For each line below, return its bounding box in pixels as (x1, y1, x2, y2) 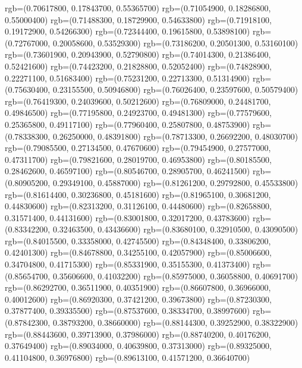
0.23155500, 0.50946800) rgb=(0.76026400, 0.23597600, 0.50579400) (52, 83, 298, 96)
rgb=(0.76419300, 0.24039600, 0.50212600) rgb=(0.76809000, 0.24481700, (5, 95, 271, 107)
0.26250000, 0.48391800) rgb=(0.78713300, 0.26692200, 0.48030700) (52, 130, 298, 142)
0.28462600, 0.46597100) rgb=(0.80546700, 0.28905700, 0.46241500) (5, 165, 250, 177)
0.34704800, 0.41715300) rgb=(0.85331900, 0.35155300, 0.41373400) (5, 258, 250, 271)
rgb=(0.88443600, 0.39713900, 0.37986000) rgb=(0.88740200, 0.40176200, (5, 328, 271, 340)
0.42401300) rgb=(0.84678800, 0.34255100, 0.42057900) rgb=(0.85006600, (5, 246, 272, 259)
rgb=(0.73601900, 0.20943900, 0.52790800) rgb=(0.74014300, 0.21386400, (5, 48, 271, 61)
